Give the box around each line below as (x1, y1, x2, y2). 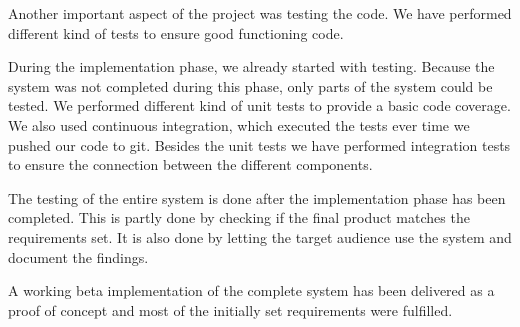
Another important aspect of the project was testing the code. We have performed (8, 3, 512, 23)
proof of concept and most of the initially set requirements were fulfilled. (8, 299, 453, 320)
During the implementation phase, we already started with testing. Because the (8, 56, 495, 77)
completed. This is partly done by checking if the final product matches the (8, 207, 470, 228)
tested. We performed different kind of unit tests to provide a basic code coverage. (8, 95, 511, 116)
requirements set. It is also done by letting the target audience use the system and (8, 226, 512, 247)
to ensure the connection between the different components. (8, 154, 373, 175)
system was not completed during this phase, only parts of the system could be (8, 75, 493, 96)
